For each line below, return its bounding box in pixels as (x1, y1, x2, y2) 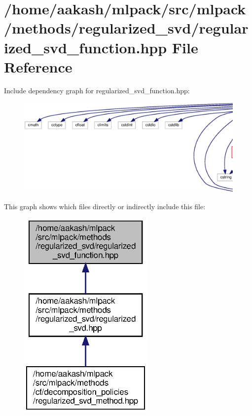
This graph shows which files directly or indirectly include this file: (4, 201, 206, 211)
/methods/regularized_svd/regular (4, 18, 249, 38)
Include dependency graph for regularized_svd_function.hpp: (4, 85, 190, 95)
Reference (4, 56, 72, 76)
